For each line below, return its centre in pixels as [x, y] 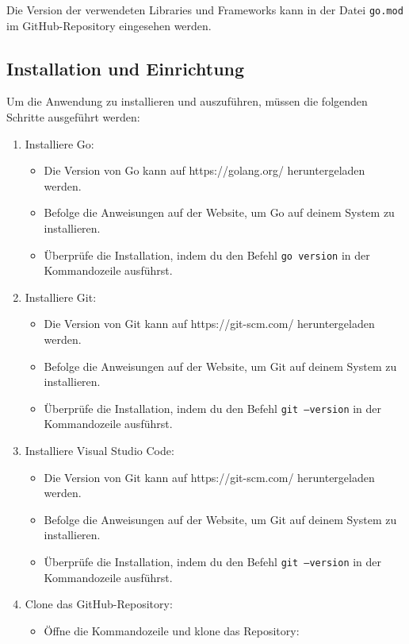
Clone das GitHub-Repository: [99, 604]
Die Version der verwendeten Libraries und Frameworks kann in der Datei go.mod [205, 10]
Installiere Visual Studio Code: [99, 451]
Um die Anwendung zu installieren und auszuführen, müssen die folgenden [187, 101]
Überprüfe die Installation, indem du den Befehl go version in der [207, 255]
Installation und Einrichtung [126, 68]
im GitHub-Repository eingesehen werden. [109, 25]
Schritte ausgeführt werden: [73, 117]
